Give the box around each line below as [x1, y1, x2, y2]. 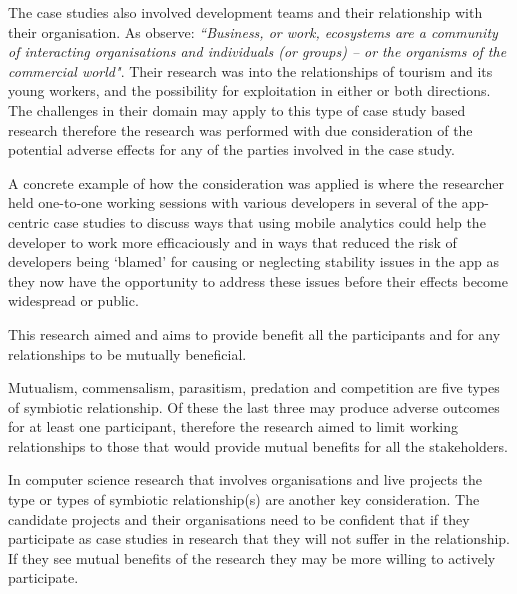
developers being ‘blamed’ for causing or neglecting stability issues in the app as [8, 251, 500, 272]
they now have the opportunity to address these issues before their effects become [8, 270, 508, 291]
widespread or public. [8, 290, 139, 311]
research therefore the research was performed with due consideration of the [8, 119, 473, 140]
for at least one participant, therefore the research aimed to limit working [8, 416, 458, 437]
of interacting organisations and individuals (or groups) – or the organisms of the [8, 41, 507, 62]
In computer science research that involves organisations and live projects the [8, 469, 482, 490]
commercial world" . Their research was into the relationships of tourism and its [8, 60, 493, 81]
